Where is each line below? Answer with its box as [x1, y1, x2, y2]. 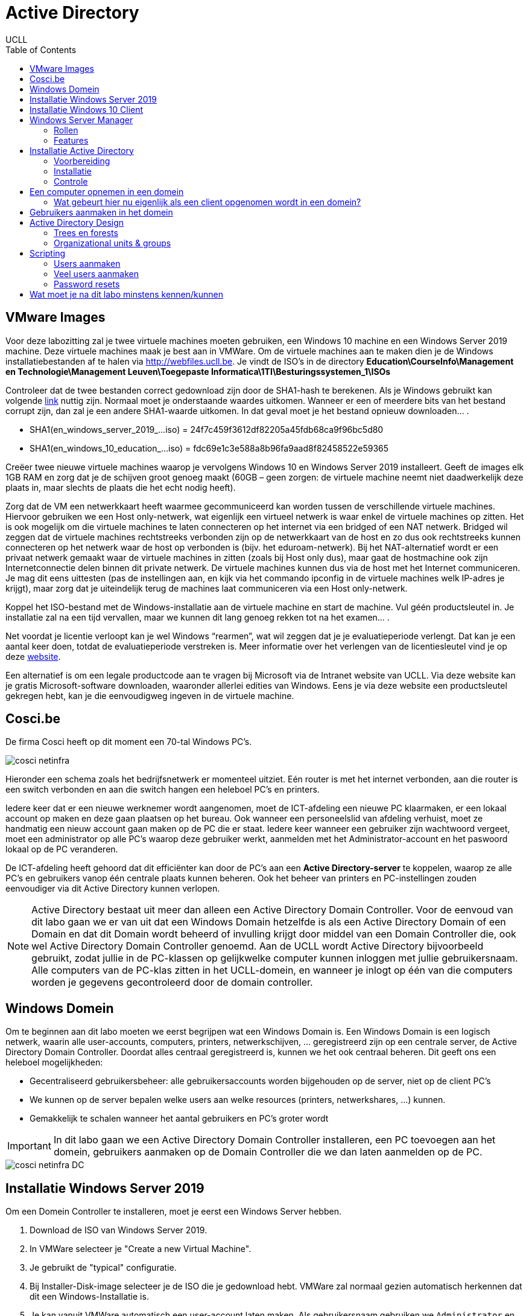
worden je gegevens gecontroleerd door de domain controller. [31, 976, 313, 989]
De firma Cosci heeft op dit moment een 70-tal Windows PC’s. [5, 736, 252, 747]
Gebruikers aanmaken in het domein [30, 206, 173, 217]
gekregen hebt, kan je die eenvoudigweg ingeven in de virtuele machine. [5, 690, 294, 701]
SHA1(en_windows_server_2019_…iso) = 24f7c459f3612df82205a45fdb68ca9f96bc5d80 [30, 424, 384, 435]
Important [7, 1140, 51, 1152]
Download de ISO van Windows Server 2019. [30, 1225, 207, 1236]
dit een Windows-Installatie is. [30, 1291, 149, 1302]
